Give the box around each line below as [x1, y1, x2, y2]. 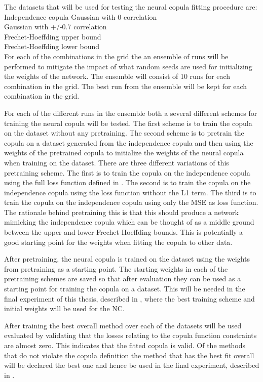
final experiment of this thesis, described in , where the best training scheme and [4, 293, 255, 304]
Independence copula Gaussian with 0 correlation [4, 11, 157, 22]
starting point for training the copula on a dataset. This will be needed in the [4, 283, 245, 294]
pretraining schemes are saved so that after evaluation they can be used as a [4, 273, 241, 284]
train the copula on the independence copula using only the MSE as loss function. [4, 197, 258, 207]
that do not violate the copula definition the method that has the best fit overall [4, 350, 254, 360]
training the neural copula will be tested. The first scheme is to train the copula [4, 117, 252, 128]
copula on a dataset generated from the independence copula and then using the [4, 137, 253, 148]
